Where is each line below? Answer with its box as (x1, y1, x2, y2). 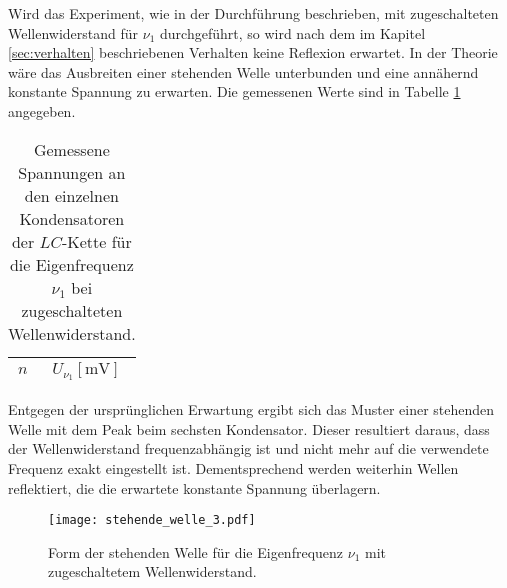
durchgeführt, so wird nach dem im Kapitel (160, 22, 426, 43)
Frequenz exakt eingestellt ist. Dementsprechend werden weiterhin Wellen (8, 458, 459, 479)
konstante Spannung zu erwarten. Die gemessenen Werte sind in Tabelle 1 (8, 81, 461, 102)
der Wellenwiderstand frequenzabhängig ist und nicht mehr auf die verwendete (8, 438, 489, 459)
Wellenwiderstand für (8, 22, 139, 43)
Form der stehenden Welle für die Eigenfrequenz (48, 541, 344, 562)
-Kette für (61, 229, 132, 253)
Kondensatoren (19, 206, 125, 230)
